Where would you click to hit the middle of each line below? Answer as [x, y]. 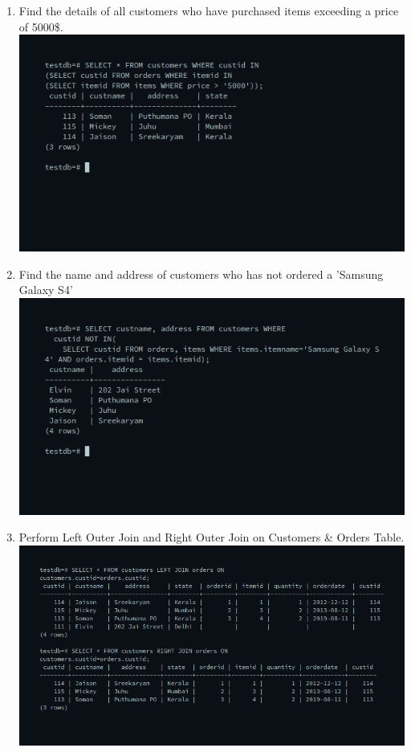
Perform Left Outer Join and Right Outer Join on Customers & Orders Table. [212, 537]
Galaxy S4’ [46, 290]
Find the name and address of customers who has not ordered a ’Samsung [201, 274]
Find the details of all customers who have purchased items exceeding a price [209, 10]
